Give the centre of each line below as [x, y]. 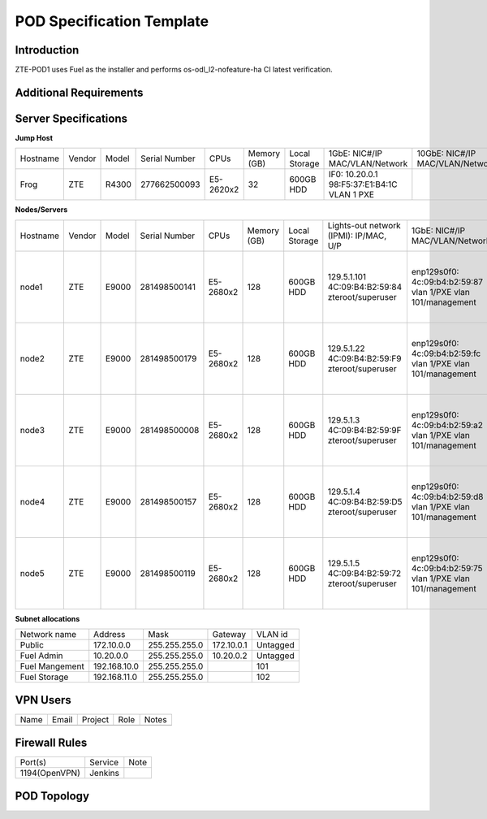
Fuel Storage [44, 677]
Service [104, 762]
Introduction [47, 50]
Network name [48, 635]
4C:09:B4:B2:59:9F [364, 430]
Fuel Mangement [52, 666]
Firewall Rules [51, 743]
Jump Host [34, 137]
